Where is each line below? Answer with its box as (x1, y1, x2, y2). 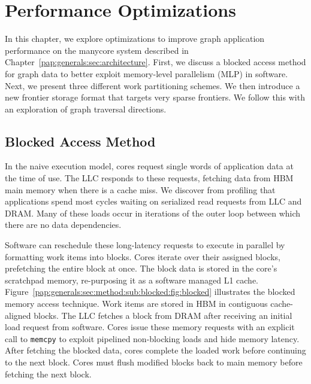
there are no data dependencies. (5, 218, 122, 231)
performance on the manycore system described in (5, 44, 189, 56)
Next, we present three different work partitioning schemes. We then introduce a (5, 79, 300, 92)
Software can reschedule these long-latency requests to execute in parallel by (5, 239, 285, 251)
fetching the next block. (5, 367, 92, 380)
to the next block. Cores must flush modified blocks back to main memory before (5, 356, 303, 368)
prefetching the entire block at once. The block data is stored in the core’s (5, 262, 277, 275)
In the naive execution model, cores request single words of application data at (5, 160, 294, 172)
